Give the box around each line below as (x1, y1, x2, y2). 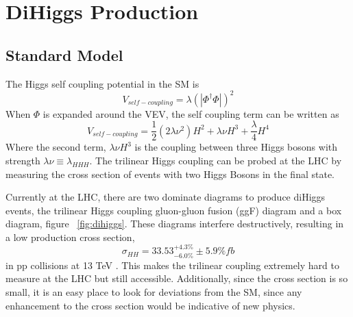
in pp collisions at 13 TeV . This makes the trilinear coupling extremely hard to (5, 257, 339, 272)
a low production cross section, (5, 229, 135, 244)
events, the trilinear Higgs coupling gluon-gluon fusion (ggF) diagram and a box (5, 203, 342, 217)
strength (5, 153, 40, 167)
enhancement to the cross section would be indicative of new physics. (5, 298, 295, 312)
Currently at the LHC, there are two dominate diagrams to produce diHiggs (5, 190, 326, 204)
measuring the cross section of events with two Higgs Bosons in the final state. (5, 166, 335, 181)
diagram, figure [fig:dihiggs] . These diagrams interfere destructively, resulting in (5, 216, 344, 231)
